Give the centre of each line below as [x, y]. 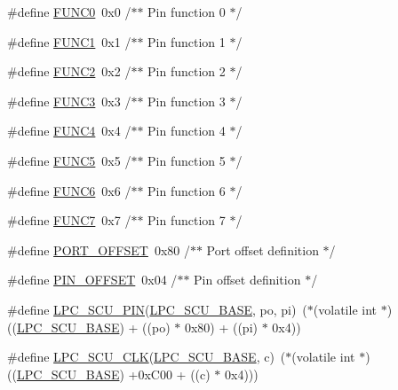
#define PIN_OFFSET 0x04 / [92, 280]
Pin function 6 [187, 190]
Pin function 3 [187, 101]
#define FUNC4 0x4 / [69, 131]
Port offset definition [263, 250]
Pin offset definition [247, 280]
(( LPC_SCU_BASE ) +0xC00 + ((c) [109, 374]
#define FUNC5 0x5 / [69, 160]
